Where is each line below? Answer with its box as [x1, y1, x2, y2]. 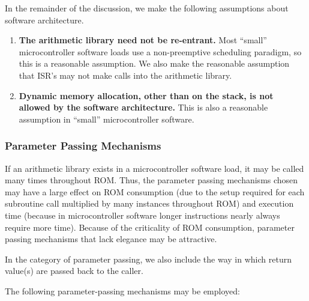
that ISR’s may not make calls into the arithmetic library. [19, 68, 232, 81]
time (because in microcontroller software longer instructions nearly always [5, 208, 280, 221]
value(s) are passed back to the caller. [5, 264, 143, 277]
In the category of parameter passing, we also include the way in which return [5, 252, 292, 265]
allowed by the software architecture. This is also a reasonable [19, 101, 268, 114]
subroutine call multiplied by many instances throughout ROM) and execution [5, 197, 294, 210]
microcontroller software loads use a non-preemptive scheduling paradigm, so [19, 45, 302, 58]
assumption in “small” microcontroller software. [19, 112, 194, 125]
